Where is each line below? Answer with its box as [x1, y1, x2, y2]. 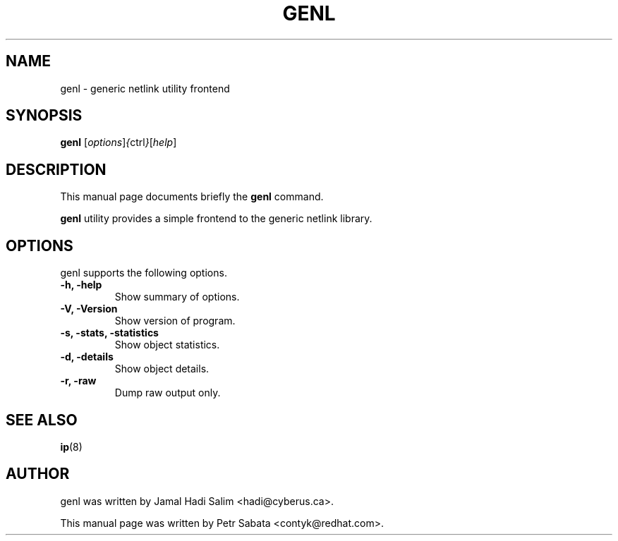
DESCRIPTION [6, 160, 107, 178]
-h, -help [60, 279, 102, 291]
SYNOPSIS [6, 107, 83, 125]
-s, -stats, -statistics [60, 327, 159, 339]
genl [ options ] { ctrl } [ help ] [60, 136, 177, 149]
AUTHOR [6, 465, 70, 483]
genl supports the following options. [60, 267, 227, 279]
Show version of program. [114, 315, 236, 327]
